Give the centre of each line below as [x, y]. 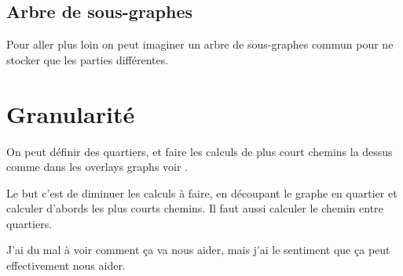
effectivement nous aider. [66, 265]
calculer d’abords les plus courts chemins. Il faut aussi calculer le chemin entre [195, 208]
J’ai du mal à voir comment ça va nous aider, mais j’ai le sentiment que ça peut [198, 250]
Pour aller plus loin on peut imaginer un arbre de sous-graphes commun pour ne [200, 44]
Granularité [71, 113]
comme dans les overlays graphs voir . [97, 167]
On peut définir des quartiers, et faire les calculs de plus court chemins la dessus [200, 151]
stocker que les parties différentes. [88, 59]
